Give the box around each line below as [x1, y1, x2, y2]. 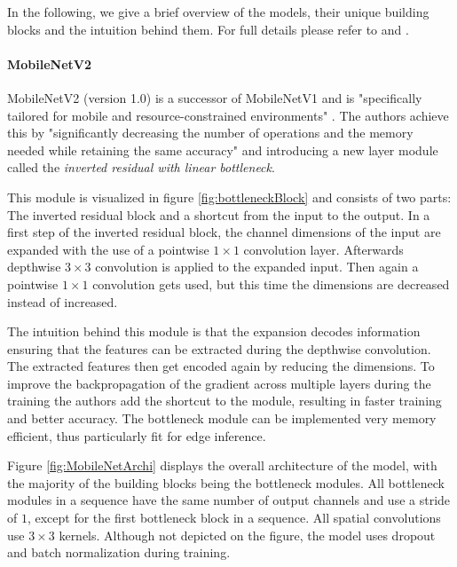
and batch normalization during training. [7, 543, 231, 562]
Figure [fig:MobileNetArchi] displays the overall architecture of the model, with [7, 456, 437, 475]
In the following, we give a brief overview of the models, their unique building [7, 3, 429, 20]
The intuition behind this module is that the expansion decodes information [7, 322, 421, 341]
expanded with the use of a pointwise [7, 240, 209, 258]
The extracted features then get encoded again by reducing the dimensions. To [7, 357, 435, 375]
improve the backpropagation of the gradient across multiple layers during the [7, 374, 431, 392]
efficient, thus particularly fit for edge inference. [7, 426, 266, 445]
